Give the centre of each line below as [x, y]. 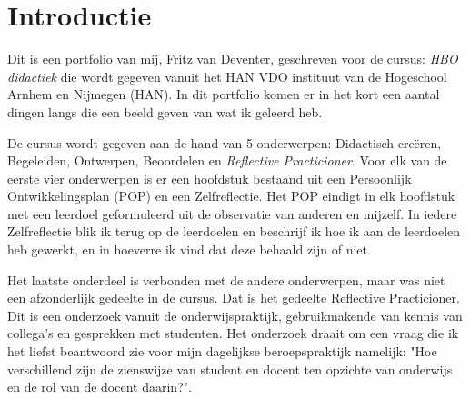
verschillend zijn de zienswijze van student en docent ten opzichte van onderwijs [230, 369]
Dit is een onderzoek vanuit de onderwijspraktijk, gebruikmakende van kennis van [235, 315]
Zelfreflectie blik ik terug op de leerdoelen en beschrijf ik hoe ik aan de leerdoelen [234, 231]
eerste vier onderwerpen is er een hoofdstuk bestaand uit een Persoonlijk [210, 178]
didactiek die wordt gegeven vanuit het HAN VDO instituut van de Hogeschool [227, 76]
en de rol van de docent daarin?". [100, 387]
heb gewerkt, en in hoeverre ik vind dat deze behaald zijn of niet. [189, 249]
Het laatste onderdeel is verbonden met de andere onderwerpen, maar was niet [226, 279]
